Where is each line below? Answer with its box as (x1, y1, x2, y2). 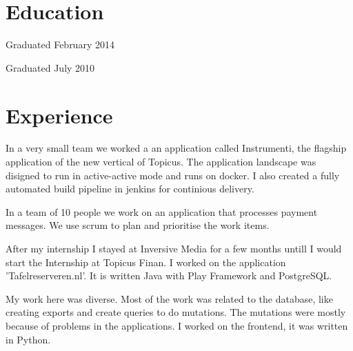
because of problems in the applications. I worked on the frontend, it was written (6, 318, 348, 332)
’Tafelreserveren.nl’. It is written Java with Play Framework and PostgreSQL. (6, 268, 332, 283)
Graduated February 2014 (6, 37, 114, 52)
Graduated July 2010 (6, 60, 95, 74)
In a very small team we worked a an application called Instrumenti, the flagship (6, 141, 347, 155)
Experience (6, 101, 113, 129)
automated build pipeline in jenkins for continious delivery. (6, 181, 254, 196)
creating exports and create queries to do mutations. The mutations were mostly (6, 305, 346, 319)
